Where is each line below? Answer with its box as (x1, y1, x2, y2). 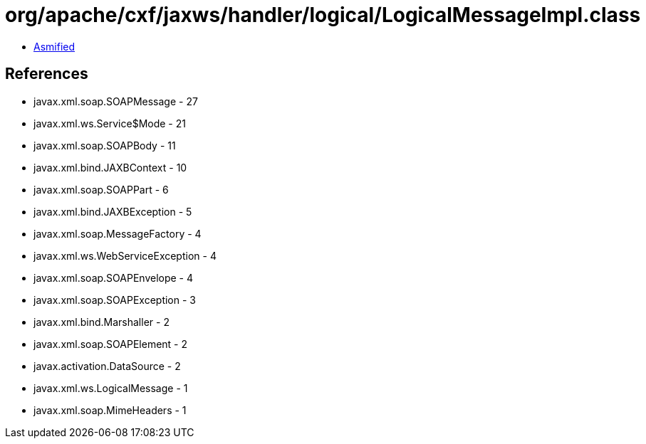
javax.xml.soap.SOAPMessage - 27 (33, 95, 198, 107)
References (5, 65, 88, 83)
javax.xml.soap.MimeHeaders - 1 (33, 403, 187, 416)
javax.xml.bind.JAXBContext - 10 (33, 161, 187, 174)
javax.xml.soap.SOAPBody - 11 (33, 139, 176, 152)
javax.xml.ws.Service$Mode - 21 (33, 117, 186, 129)
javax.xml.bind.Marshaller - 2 (33, 315, 170, 328)
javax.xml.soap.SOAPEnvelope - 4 (33, 271, 194, 284)
